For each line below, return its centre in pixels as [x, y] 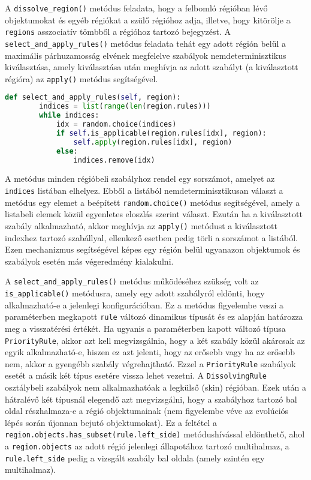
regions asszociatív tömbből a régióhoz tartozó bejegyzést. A [118, 31]
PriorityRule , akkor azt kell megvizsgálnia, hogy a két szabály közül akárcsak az [155, 340]
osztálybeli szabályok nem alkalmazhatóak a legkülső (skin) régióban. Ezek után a [155, 387]
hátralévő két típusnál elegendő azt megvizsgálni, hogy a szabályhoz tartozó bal [151, 399]
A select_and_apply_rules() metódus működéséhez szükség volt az [132, 281]
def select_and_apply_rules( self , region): [93, 97]
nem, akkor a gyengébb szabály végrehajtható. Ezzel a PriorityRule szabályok [150, 363]
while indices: [69, 115]
